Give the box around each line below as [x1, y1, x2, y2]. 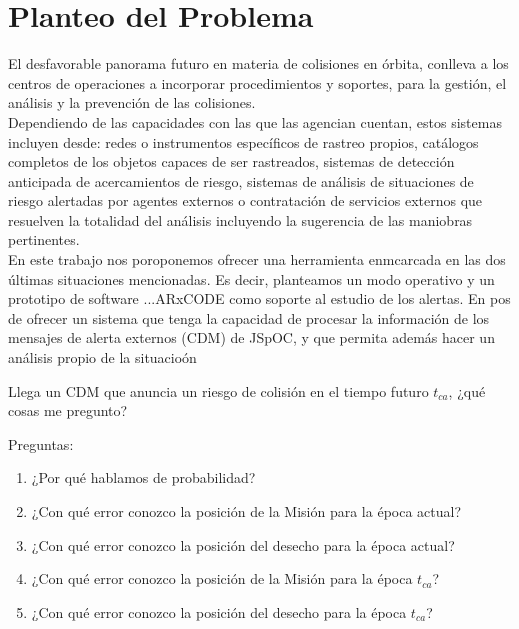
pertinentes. [8, 229, 80, 250]
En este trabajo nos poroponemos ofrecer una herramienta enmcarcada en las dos [8, 249, 506, 270]
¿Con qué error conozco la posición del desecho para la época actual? [31, 534, 455, 555]
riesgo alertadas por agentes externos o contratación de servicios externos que [8, 190, 483, 211]
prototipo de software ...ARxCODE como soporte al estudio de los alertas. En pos [8, 288, 511, 309]
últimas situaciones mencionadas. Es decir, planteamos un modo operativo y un [8, 268, 495, 289]
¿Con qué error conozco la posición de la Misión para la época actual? [31, 501, 462, 521]
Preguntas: [8, 433, 74, 454]
